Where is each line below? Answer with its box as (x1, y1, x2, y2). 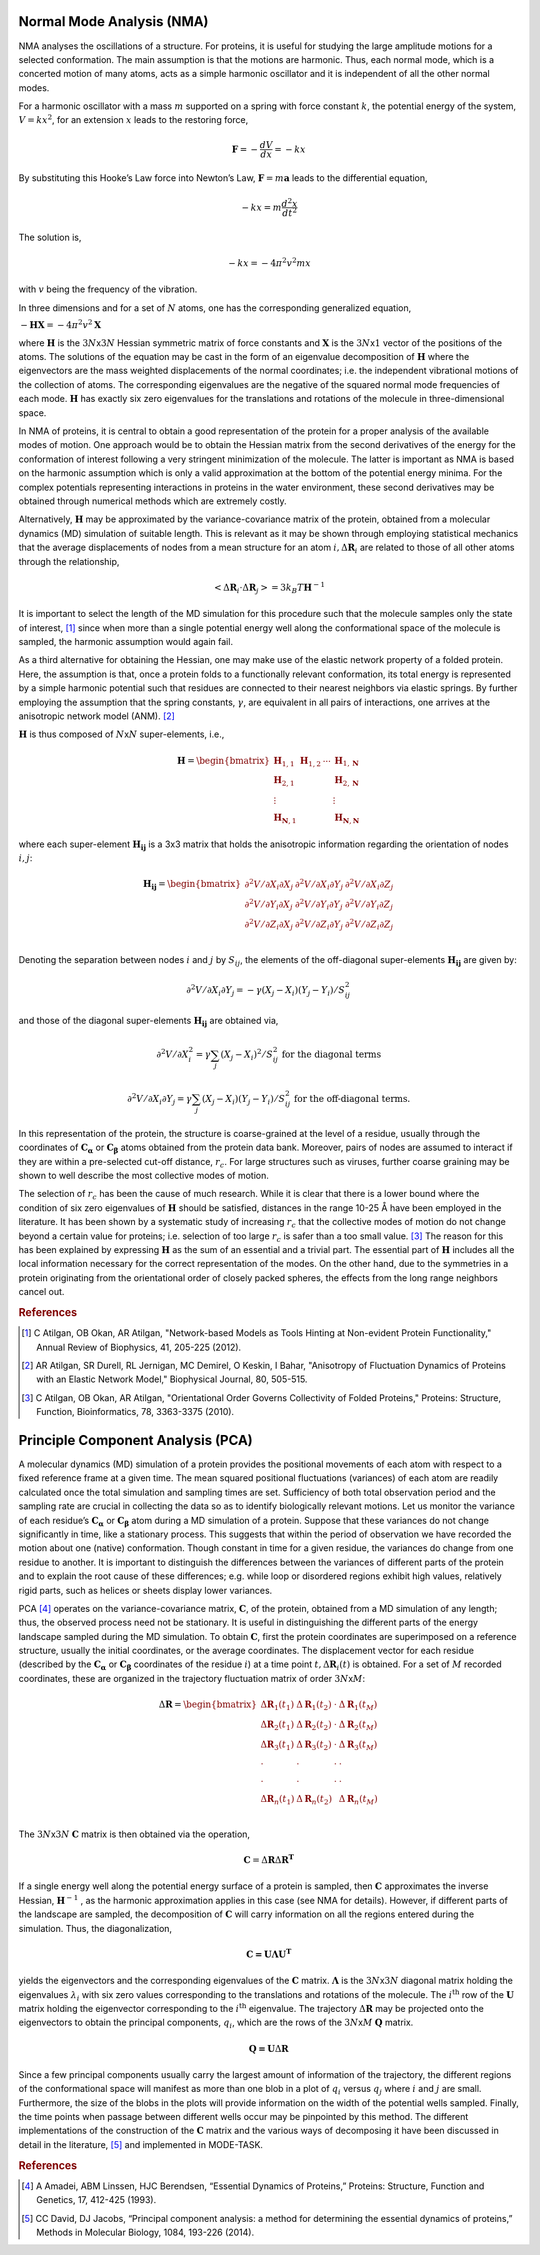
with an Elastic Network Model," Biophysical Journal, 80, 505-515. (36, 1373, 308, 1385)
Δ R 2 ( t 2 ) (296, 1718, 332, 1732)
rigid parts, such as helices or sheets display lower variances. (18, 1584, 273, 1596)
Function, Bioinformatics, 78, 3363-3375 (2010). (36, 1406, 235, 1418)
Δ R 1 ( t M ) (338, 1699, 378, 1712)
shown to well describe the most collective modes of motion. (18, 1169, 270, 1181)
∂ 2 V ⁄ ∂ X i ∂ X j (244, 876, 294, 892)
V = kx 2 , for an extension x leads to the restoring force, (18, 113, 249, 126)
